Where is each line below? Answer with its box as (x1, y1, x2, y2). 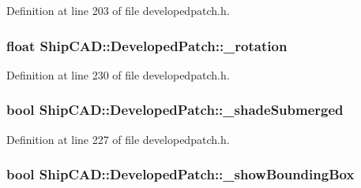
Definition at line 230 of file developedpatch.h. (6, 66, 230, 83)
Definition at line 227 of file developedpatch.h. (6, 131, 230, 147)
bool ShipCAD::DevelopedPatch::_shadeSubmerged (6, 100, 344, 120)
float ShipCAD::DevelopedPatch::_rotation (6, 35, 288, 55)
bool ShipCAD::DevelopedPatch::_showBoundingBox (6, 164, 355, 184)
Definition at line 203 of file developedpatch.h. (6, 2, 230, 18)
